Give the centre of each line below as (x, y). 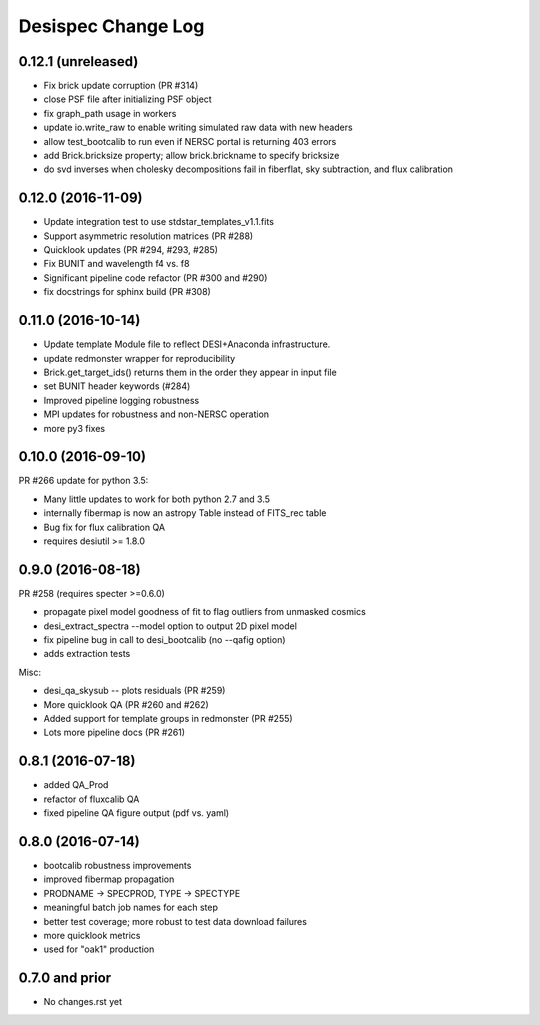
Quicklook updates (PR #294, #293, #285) (131, 250)
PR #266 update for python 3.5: (83, 481)
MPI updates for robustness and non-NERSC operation (156, 414)
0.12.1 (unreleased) (78, 61)
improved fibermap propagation (109, 879)
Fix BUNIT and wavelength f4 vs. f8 (116, 264)
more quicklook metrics (92, 935)
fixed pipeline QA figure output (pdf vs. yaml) (136, 813)
